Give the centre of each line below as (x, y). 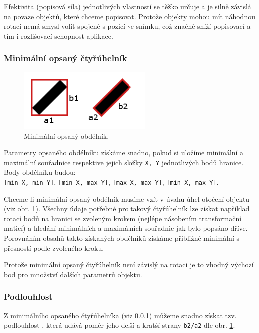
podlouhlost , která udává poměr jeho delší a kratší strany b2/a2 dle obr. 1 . (120, 325)
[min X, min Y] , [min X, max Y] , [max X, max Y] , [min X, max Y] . (111, 182)
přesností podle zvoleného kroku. (54, 247)
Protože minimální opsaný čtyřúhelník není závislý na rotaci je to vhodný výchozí (129, 264)
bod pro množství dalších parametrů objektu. (73, 274)
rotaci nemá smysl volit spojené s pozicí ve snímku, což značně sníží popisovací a (127, 26)
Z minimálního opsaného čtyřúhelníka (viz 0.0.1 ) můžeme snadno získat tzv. (120, 315)
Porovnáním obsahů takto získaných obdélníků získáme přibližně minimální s (122, 238)
